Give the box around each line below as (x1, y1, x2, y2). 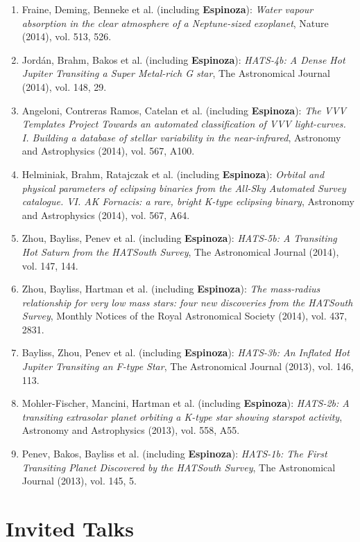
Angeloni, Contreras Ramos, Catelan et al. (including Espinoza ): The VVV (22, 103, 346, 117)
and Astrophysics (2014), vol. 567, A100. (22, 143, 195, 158)
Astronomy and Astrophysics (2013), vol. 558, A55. (22, 423, 240, 437)
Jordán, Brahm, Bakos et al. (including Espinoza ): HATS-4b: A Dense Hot (22, 52, 345, 67)
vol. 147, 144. (22, 258, 78, 272)
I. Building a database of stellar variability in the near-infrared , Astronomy (22, 130, 341, 144)
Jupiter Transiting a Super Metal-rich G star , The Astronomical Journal (22, 66, 330, 80)
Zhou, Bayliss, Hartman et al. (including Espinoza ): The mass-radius (22, 281, 320, 296)
